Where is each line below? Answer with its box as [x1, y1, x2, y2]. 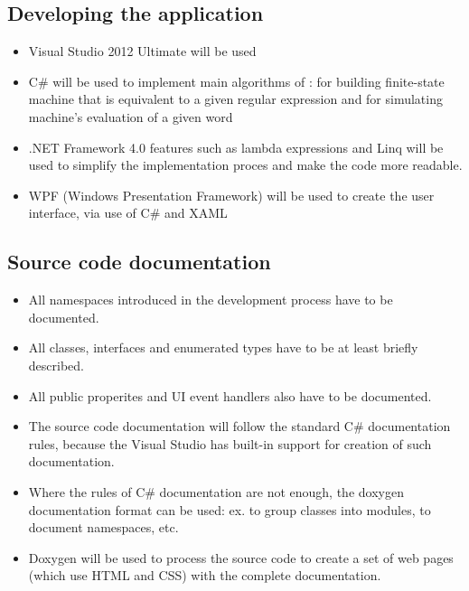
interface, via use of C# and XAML [28, 203, 228, 222]
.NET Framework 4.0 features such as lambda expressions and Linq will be [28, 137, 444, 156]
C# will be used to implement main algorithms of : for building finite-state [28, 71, 445, 90]
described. [28, 355, 84, 374]
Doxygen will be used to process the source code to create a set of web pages [28, 548, 454, 567]
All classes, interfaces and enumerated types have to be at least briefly [28, 338, 418, 357]
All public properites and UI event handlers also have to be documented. [28, 386, 432, 405]
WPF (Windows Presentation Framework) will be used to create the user [28, 185, 435, 204]
